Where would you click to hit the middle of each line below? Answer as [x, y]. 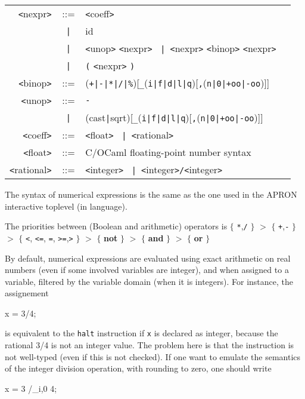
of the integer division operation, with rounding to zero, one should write [138, 368]
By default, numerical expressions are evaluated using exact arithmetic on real [148, 258]
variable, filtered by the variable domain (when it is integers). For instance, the [149, 281]
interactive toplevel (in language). [66, 206]
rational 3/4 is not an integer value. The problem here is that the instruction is [150, 345]
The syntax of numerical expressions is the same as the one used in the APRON [151, 194]
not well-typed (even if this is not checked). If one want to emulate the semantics [153, 356]
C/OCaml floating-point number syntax [168, 152]
